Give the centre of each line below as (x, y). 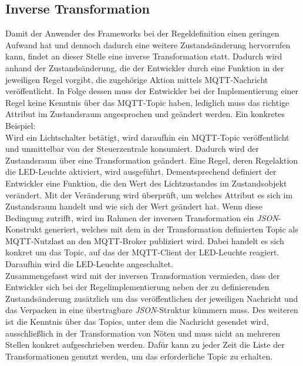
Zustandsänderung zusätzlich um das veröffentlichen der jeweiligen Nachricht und (152, 298)
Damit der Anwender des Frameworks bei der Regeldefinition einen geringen (142, 33)
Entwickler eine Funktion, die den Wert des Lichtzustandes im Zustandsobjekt (146, 183)
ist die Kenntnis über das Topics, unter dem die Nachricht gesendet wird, (137, 322)
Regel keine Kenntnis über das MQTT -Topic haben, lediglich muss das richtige (147, 102)
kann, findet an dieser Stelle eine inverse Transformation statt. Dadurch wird (144, 56)
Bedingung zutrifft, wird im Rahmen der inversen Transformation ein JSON (142, 217)
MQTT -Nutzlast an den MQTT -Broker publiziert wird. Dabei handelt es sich (145, 240)
